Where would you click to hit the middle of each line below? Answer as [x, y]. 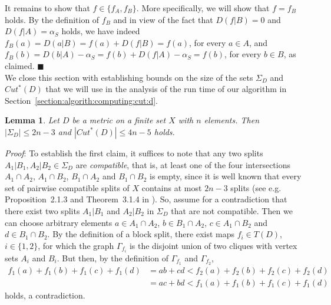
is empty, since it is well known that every [226, 176]
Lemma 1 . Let [32, 120]
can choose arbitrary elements [59, 222]
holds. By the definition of [52, 19]
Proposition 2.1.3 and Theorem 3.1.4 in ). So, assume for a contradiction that [146, 199]
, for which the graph [76, 245]
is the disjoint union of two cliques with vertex [213, 245]
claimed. [20, 65]
